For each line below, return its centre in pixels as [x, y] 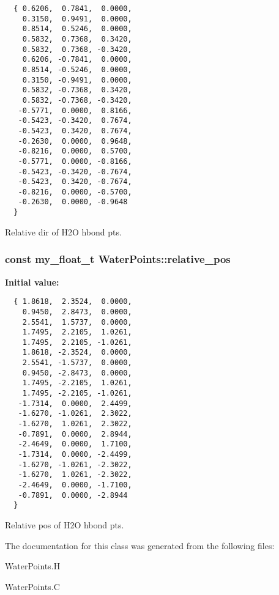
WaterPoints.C [32, 586]
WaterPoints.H [33, 566]
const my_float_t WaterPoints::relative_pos [118, 259]
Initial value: [32, 282]
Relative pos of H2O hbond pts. [65, 524]
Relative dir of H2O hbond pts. [63, 231]
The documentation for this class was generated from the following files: [140, 545]
